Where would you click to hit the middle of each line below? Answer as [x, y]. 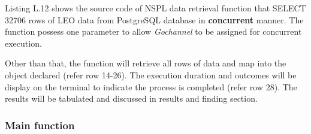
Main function [40, 125]
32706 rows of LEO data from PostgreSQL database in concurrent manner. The [154, 19]
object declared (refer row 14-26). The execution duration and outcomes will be [151, 74]
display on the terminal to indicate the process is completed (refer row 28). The [151, 86]
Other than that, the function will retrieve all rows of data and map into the [146, 63]
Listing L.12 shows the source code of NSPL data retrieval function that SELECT [155, 8]
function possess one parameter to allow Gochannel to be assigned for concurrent [153, 31]
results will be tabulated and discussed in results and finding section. [131, 98]
